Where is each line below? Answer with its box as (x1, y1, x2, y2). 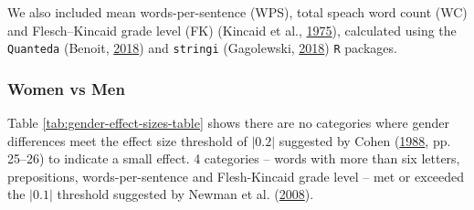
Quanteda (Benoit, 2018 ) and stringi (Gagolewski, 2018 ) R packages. (7, 38, 397, 58)
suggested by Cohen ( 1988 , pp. (279, 131, 451, 150)
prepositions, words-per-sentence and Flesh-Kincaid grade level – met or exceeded (7, 166, 465, 185)
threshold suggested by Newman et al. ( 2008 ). (57, 184, 314, 204)
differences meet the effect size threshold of (7, 131, 248, 150)
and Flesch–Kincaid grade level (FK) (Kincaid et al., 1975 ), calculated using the (7, 20, 457, 39)
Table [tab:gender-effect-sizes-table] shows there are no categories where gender (7, 113, 449, 132)
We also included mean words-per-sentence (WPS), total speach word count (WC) (7, 3, 468, 21)
